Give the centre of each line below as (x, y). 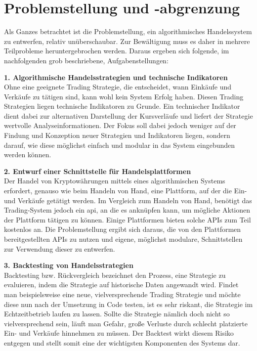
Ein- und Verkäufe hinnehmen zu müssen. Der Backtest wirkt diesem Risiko (119, 333)
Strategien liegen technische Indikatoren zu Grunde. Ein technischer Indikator (122, 106)
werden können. (28, 154)
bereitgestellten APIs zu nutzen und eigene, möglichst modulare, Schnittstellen (123, 239)
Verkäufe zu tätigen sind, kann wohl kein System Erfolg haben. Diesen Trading (124, 96)
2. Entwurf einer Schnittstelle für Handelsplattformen (98, 171)
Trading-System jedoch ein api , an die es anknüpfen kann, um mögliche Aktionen (127, 210)
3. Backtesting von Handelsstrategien (69, 265)
